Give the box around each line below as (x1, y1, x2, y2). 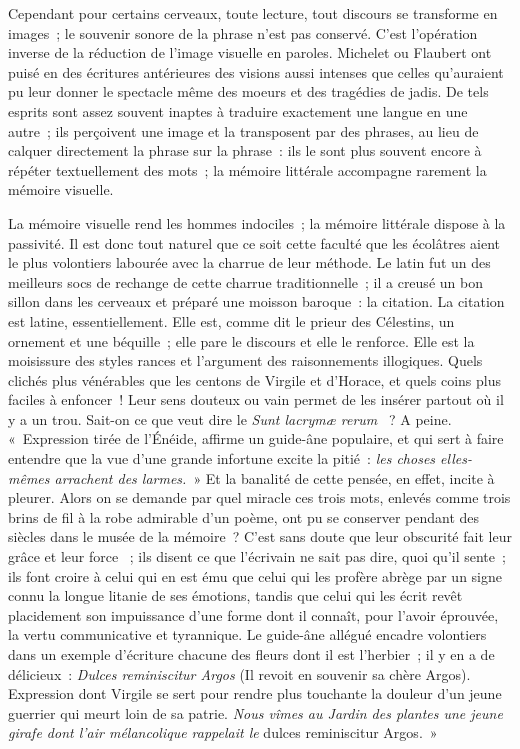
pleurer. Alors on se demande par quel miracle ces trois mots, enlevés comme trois (8, 487, 511, 508)
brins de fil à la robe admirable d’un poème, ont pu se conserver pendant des (8, 506, 480, 527)
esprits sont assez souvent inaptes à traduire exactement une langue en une (8, 100, 468, 121)
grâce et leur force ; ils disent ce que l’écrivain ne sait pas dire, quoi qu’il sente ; (8, 546, 506, 567)
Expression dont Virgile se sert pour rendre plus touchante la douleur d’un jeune (8, 683, 502, 704)
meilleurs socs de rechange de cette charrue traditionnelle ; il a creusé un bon (8, 271, 483, 292)
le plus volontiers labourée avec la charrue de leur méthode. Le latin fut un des (8, 252, 491, 273)
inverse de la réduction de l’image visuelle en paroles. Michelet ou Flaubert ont (8, 42, 492, 63)
